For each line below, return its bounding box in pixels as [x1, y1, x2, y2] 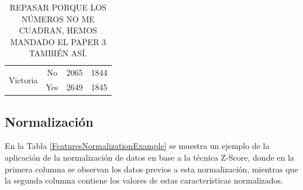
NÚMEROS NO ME [21, 12, 95, 25]
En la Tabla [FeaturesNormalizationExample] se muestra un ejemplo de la [5, 140, 270, 152]
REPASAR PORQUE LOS [9, 1, 106, 13]
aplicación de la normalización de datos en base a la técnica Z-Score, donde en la [5, 151, 294, 163]
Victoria [9, 73, 38, 86]
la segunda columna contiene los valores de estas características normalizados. [5, 174, 283, 186]
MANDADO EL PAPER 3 [10, 35, 106, 48]
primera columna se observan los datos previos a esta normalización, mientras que [5, 162, 298, 175]
